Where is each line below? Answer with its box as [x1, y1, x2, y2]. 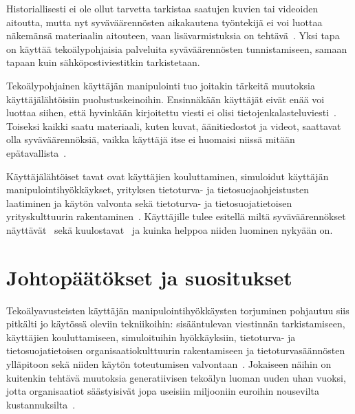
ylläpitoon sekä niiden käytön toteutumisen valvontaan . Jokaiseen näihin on [6, 357, 332, 371]
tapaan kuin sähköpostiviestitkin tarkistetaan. [6, 55, 200, 69]
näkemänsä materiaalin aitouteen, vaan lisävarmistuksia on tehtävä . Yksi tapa [6, 28, 340, 43]
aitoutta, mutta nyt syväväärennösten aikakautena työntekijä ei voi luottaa [6, 14, 323, 29]
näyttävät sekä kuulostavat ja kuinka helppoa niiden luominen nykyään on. [6, 222, 333, 237]
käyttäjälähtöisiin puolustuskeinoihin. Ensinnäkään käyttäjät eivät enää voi [6, 91, 325, 106]
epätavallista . [6, 145, 67, 160]
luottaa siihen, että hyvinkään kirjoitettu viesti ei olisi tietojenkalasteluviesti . [6, 105, 336, 120]
